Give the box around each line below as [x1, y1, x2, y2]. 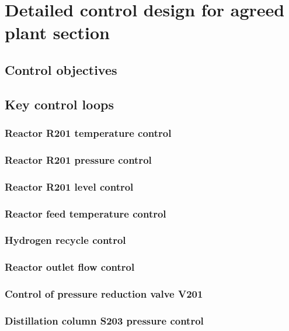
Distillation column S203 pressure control [5, 313, 204, 327]
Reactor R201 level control [5, 179, 134, 194]
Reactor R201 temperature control [5, 126, 172, 140]
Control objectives [5, 60, 117, 78]
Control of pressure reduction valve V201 [5, 287, 203, 301]
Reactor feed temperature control [5, 206, 166, 220]
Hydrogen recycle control [5, 233, 126, 247]
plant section [5, 20, 110, 44]
